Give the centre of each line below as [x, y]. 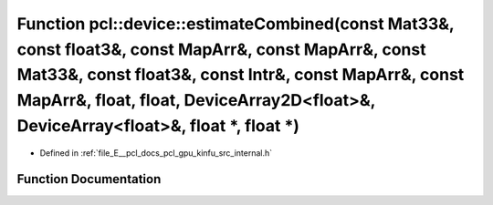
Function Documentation [89, 179]
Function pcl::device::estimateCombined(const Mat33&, [236, 24]
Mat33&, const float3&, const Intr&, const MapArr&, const [241, 75]
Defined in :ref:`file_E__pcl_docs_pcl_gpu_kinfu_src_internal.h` [156, 153]
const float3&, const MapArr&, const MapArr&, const [221, 49]
